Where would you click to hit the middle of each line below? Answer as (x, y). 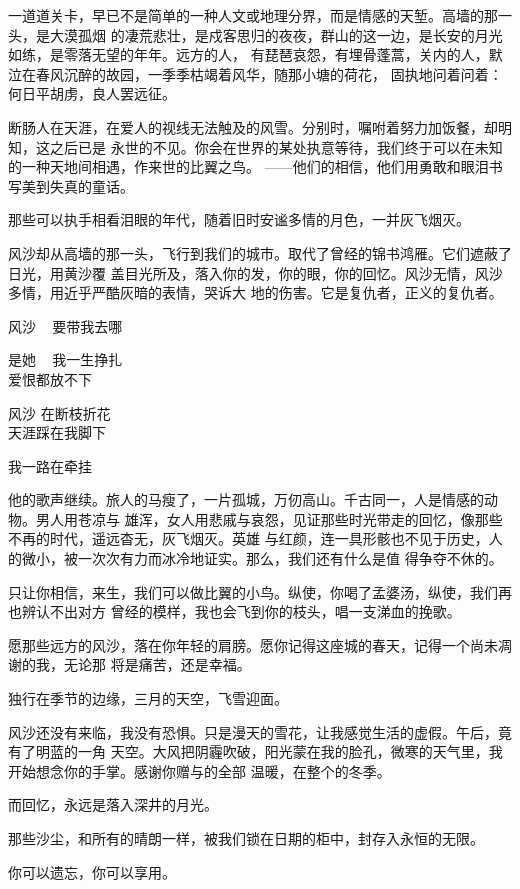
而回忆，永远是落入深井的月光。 (113, 804)
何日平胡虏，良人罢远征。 (92, 93)
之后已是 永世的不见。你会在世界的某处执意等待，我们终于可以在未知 (276, 146)
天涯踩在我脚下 (57, 432)
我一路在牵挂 (50, 465)
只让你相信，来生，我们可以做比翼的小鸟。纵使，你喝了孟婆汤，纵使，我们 (253, 591)
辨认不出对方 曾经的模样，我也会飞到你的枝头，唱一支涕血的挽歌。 (241, 611)
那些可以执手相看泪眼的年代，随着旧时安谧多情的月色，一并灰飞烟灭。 (239, 219)
